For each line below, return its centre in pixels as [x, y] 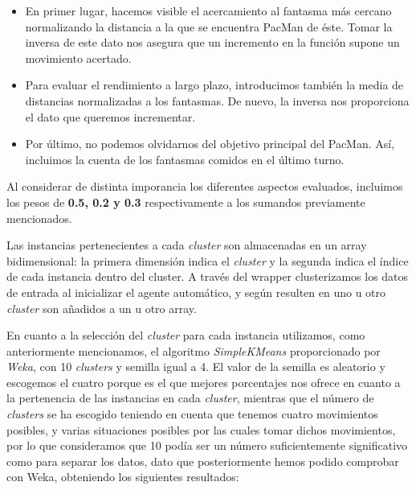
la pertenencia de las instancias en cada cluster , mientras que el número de [190, 398]
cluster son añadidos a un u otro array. [102, 308]
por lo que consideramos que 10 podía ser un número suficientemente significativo [207, 445]
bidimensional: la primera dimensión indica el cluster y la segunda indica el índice [208, 260]
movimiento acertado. [78, 58]
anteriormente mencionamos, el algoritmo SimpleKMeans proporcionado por [194, 350]
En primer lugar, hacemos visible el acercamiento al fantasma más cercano [208, 10]
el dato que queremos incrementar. [110, 116]
